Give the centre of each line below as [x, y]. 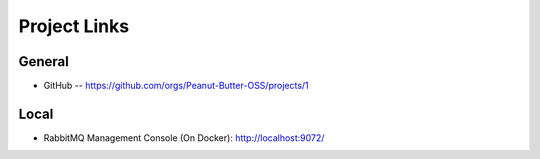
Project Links [74, 26]
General [44, 61]
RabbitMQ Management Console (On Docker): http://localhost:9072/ [184, 137]
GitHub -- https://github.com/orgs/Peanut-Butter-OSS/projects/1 [176, 86]
